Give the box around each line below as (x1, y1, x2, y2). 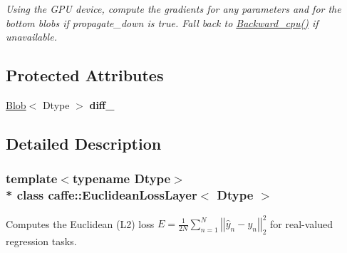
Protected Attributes (6, 64, 164, 86)
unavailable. (6, 29, 57, 44)
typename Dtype (72, 170, 171, 187)
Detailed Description (6, 132, 162, 154)
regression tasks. (6, 233, 77, 248)
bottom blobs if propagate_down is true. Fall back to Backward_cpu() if (6, 15, 318, 30)
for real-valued (270, 216, 333, 230)
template (6, 170, 58, 187)
